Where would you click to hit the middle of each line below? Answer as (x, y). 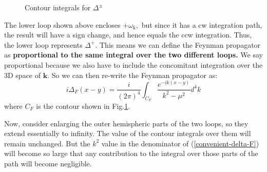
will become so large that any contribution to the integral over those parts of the (131, 153)
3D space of (23, 75)
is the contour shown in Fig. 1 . (83, 106)
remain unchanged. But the (47, 143)
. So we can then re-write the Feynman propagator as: (132, 75)
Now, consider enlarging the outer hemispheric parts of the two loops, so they (126, 123)
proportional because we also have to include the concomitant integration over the (133, 64)
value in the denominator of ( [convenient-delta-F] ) (180, 143)
